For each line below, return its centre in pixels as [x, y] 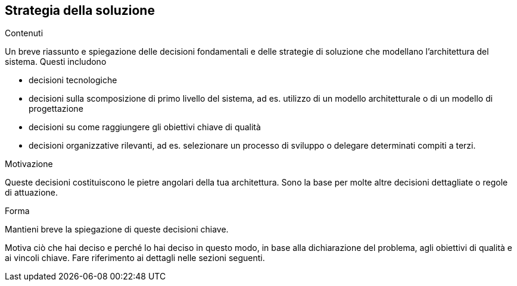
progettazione [56, 109]
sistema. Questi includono [56, 62]
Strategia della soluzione [80, 10]
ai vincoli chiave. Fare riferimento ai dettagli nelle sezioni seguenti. [135, 258]
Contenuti [24, 33]
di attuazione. [32, 193]
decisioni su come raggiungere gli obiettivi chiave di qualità [145, 127]
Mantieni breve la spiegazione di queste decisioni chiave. [117, 230]
